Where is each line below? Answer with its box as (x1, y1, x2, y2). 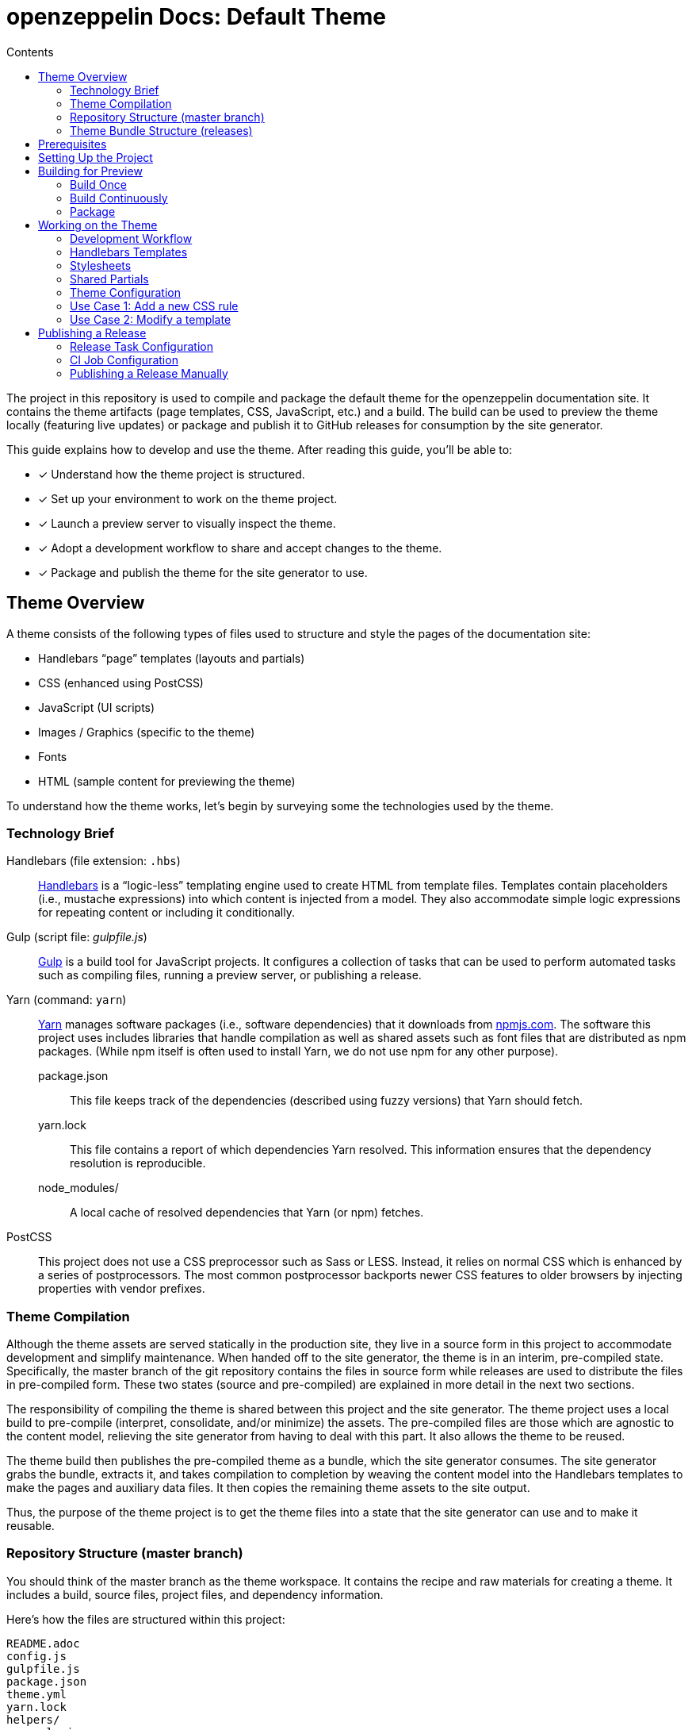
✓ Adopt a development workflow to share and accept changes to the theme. (38, 540, 442, 555)
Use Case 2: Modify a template (70, 312, 231, 326)
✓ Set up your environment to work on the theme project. (38, 491, 338, 506)
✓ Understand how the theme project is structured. (38, 467, 305, 481)
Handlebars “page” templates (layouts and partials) (38, 651, 305, 665)
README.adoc (6, 1636, 80, 1650)
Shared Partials (70, 271, 149, 286)
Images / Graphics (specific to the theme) (38, 725, 255, 739)
